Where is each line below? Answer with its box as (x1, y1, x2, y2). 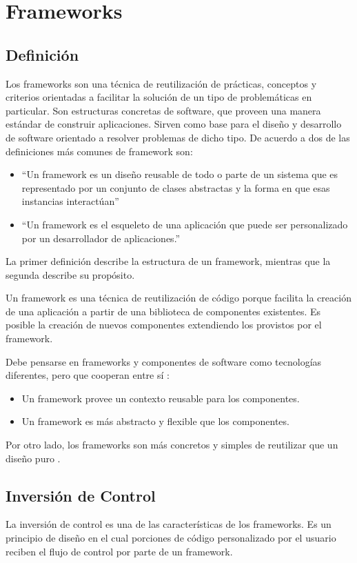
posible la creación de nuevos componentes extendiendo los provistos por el (6, 317, 322, 332)
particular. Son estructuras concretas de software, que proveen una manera (6, 103, 321, 117)
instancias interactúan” (21, 194, 119, 208)
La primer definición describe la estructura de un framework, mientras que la (6, 254, 331, 268)
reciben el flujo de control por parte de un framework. (6, 544, 233, 558)
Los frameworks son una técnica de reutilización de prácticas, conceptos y (6, 76, 317, 90)
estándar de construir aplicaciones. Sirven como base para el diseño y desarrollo (6, 117, 342, 131)
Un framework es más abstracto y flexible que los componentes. (21, 414, 289, 428)
